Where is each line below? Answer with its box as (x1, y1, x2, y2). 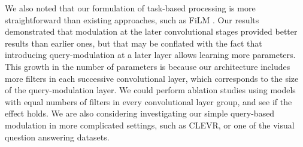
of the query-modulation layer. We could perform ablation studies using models (5, 84, 296, 96)
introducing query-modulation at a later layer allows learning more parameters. (5, 48, 296, 61)
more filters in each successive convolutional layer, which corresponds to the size (5, 72, 299, 84)
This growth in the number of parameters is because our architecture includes (5, 60, 290, 72)
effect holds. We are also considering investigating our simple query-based (5, 107, 275, 120)
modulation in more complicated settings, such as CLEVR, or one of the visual (5, 118, 295, 131)
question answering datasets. (5, 130, 110, 143)
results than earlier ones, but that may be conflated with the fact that (5, 36, 262, 49)
